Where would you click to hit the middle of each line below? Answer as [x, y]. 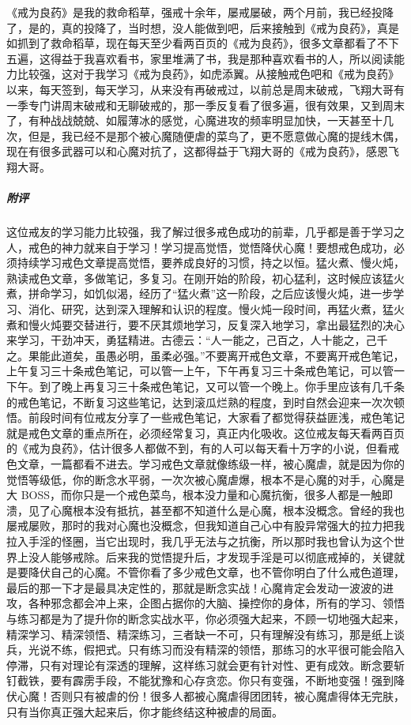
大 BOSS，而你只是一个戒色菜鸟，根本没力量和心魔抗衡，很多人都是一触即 [200, 495]
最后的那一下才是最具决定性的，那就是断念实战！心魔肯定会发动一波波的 [194, 587]
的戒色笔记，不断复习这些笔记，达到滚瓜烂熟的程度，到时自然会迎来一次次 [200, 402]
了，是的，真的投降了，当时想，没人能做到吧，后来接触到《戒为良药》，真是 [203, 27]
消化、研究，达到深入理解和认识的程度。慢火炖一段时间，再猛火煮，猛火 [216, 309]
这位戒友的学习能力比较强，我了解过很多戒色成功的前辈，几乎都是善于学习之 [205, 232]
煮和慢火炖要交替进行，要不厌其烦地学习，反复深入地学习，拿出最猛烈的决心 [205, 324]
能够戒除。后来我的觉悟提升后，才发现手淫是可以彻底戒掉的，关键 [222, 556]
